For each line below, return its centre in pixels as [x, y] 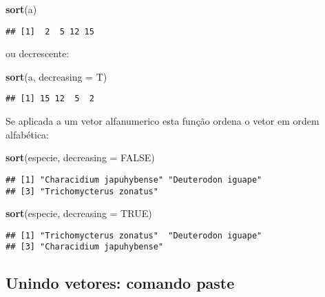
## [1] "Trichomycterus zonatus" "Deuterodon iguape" [134, 235]
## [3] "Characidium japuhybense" [85, 247]
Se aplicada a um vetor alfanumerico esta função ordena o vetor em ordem [162, 121]
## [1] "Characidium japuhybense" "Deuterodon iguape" [134, 180]
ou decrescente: [38, 53]
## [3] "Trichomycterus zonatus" [82, 191]
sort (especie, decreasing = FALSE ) [80, 157]
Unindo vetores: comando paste [120, 283]
